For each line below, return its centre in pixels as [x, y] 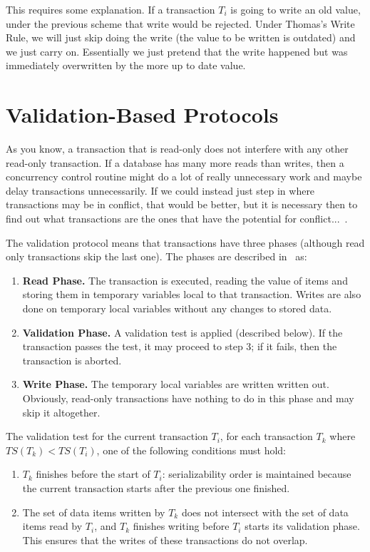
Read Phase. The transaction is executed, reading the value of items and [185, 280]
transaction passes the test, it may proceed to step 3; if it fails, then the [180, 346]
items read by [52, 526]
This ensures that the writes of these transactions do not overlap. [165, 540]
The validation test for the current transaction [107, 436]
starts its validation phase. [302, 526]
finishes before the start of [93, 474]
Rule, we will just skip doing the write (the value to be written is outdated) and [181, 37]
